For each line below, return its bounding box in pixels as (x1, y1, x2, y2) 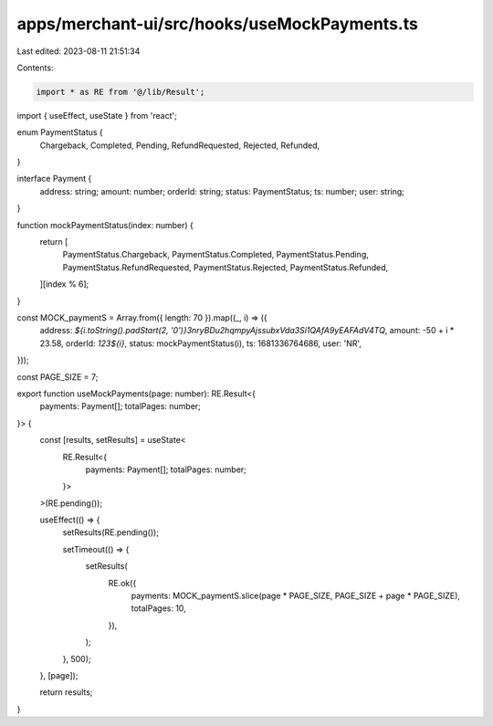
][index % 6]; (39, 279, 89, 289)
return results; (39, 687, 93, 698)
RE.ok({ (108, 577, 137, 588)
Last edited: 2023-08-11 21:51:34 (16, 46, 141, 57)
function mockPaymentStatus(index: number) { (16, 219, 194, 230)
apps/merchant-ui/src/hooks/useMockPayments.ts (16, 14, 419, 34)
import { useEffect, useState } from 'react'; (16, 110, 177, 121)
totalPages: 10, (131, 603, 186, 614)
